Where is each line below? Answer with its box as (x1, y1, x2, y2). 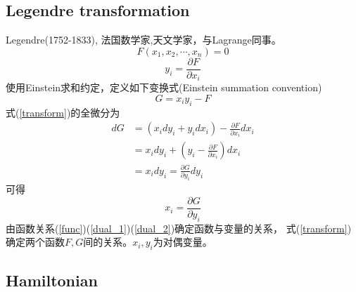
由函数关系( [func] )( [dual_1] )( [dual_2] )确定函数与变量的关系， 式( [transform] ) (6, 220, 352, 235)
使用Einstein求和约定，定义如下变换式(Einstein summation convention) (6, 80, 322, 95)
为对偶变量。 (153, 234, 212, 249)
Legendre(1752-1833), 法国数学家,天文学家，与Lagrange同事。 (6, 32, 281, 47)
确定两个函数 (6, 234, 65, 249)
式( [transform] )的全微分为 (6, 105, 120, 119)
